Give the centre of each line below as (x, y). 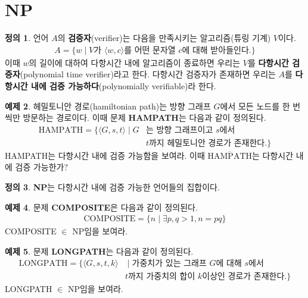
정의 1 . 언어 (27, 38)
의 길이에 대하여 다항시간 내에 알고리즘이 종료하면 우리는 (135, 62)
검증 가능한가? (42, 167)
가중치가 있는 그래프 (169, 264)
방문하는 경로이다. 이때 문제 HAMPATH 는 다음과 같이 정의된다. (144, 117)
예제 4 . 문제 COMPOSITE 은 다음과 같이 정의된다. (101, 207)
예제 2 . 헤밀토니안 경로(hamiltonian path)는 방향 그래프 (108, 106)
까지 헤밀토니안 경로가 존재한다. (208, 143)
